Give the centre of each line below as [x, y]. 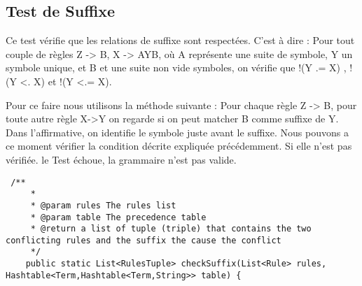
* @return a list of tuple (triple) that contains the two [171, 229]
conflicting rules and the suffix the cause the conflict [144, 240]
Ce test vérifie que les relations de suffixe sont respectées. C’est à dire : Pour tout [180, 40]
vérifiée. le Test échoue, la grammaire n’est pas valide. [121, 159]
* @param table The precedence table [118, 217]
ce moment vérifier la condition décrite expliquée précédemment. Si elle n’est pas [179, 146]
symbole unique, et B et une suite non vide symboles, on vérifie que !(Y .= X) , [176, 67]
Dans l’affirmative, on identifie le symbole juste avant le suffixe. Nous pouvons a [177, 132]
